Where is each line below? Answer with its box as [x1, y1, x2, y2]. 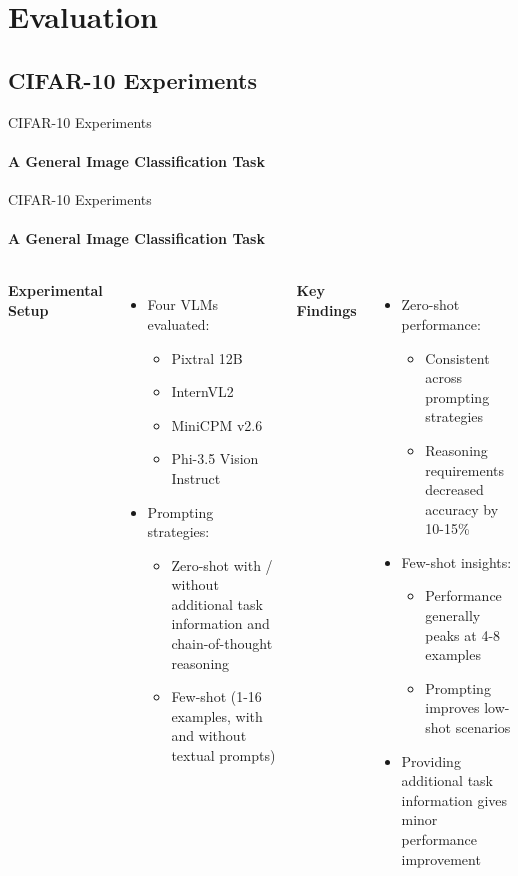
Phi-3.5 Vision [171, 448, 259, 469]
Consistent [425, 347, 490, 368]
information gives [401, 789, 508, 810]
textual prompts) [171, 745, 276, 766]
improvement [401, 848, 481, 869]
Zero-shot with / [171, 554, 273, 575]
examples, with [171, 705, 263, 726]
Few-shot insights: [401, 551, 512, 572]
